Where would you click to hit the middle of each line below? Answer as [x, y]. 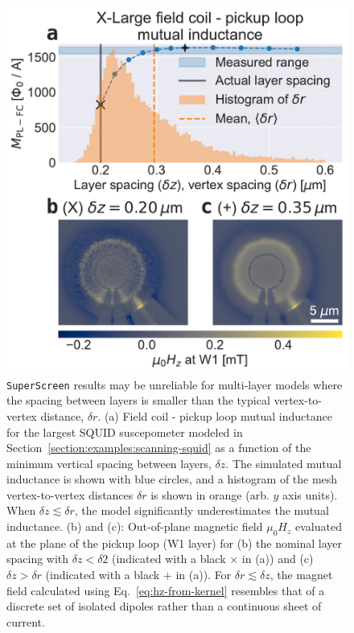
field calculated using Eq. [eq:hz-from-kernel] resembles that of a [166, 590]
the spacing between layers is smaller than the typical [138, 400]
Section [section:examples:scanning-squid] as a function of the [159, 448]
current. [26, 621]
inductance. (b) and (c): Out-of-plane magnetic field [135, 526]
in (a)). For [204, 575]
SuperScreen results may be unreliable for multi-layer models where [175, 384]
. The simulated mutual [284, 463]
